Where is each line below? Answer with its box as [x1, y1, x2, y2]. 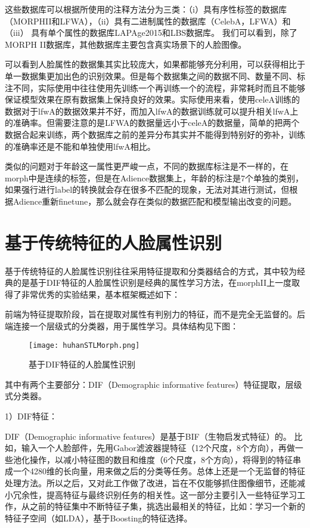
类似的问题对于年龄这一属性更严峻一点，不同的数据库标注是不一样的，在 [5, 160, 289, 172]
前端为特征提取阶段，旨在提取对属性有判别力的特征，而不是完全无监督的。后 [5, 308, 305, 320]
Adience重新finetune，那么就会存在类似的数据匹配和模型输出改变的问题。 [13, 194, 297, 207]
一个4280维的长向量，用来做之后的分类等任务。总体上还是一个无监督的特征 [13, 465, 305, 477]
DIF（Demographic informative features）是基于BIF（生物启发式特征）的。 [5, 430, 292, 442]
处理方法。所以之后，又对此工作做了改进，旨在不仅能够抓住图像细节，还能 [5, 477, 297, 489]
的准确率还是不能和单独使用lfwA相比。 [5, 140, 156, 152]
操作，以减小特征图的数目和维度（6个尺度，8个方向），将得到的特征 [29, 453, 293, 465]
